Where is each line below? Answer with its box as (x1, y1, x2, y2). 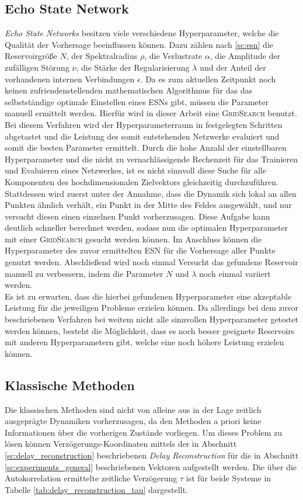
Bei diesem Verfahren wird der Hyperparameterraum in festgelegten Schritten (5, 118, 283, 130)
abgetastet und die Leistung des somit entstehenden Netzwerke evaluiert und (5, 130, 280, 142)
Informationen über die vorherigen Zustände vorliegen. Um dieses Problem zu (5, 426, 283, 438)
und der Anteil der (200, 61, 266, 73)
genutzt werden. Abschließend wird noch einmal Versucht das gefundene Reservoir (5, 256, 298, 268)
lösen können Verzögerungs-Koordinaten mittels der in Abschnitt (5, 437, 237, 450)
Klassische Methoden (5, 376, 135, 394)
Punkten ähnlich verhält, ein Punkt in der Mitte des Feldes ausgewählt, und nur (5, 199, 292, 211)
